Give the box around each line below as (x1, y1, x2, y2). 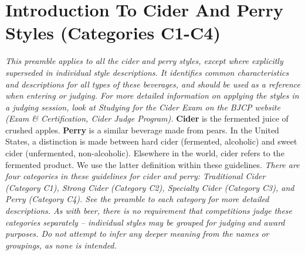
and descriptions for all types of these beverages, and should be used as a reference (5, 78, 300, 90)
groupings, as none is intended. (5, 239, 117, 251)
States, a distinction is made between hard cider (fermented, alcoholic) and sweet (5, 135, 297, 147)
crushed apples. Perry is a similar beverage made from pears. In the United (5, 123, 279, 136)
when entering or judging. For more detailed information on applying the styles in (5, 89, 299, 102)
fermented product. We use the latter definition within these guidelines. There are (5, 158, 300, 170)
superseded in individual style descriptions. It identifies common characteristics (5, 66, 289, 78)
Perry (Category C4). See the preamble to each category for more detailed (5, 193, 269, 205)
